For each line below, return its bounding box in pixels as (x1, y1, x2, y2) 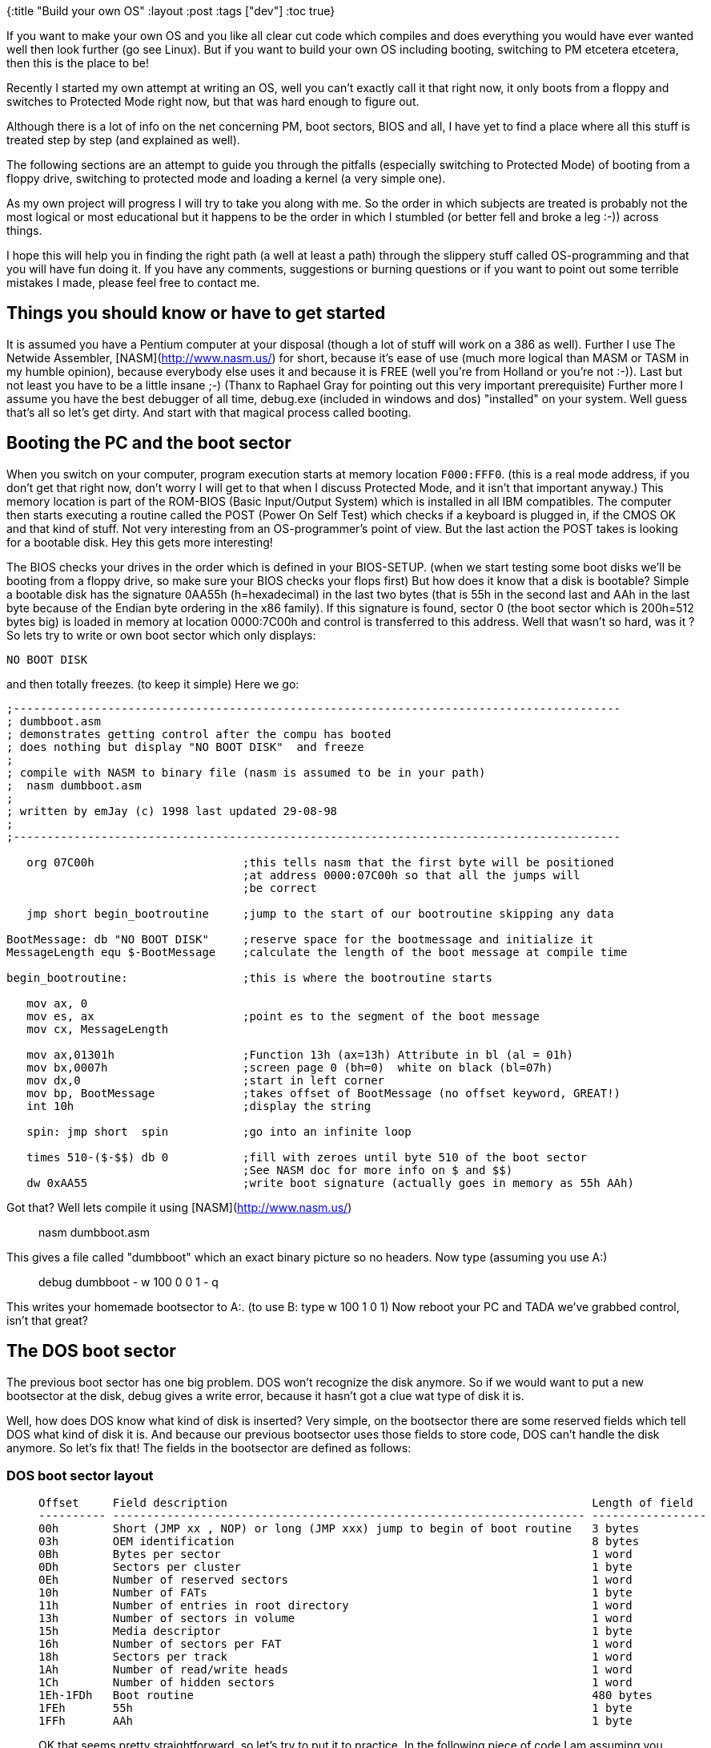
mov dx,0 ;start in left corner (26, 1073, 385, 1087)
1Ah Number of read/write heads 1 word (38, 1663, 633, 1677)
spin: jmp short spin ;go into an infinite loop (26, 1124, 412, 1138)
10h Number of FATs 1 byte (38, 1586, 633, 1600)
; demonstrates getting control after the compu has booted (6, 727, 392, 741)
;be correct (243, 881, 317, 894)
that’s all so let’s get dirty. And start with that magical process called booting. (6, 405, 412, 419)
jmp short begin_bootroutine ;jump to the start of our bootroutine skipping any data (26, 906, 614, 920)
